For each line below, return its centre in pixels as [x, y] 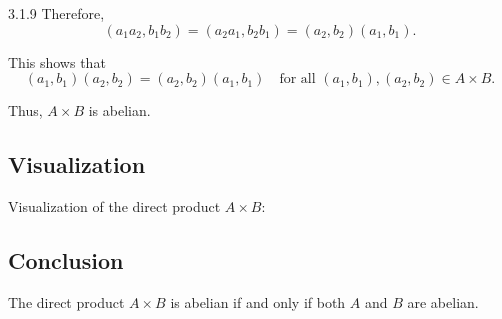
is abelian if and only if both [258, 301]
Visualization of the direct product [114, 205]
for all [297, 79]
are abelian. [443, 301]
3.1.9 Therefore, [56, 13]
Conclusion [66, 259]
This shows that [57, 61]
